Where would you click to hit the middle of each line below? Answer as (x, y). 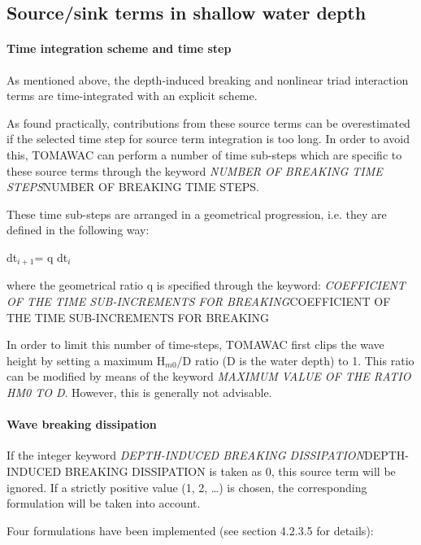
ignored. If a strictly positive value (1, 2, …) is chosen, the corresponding (187, 487)
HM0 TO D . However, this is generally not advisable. (139, 392)
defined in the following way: (78, 230)
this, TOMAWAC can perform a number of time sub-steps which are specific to (204, 154)
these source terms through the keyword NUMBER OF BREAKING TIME (195, 170)
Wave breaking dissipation (82, 424)
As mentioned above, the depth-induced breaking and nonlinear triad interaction (208, 79)
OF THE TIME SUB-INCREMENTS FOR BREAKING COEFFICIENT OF (199, 301)
